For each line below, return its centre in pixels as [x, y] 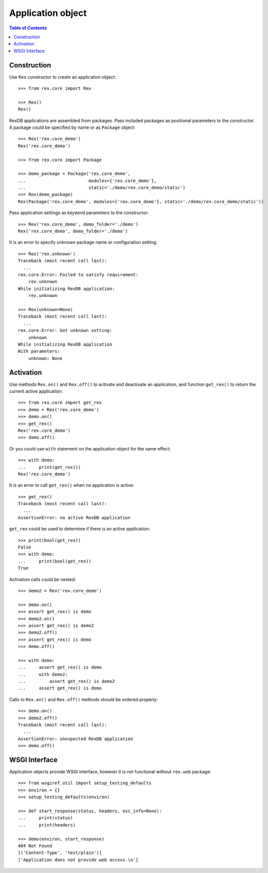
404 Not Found [35, 846]
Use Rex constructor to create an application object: [63, 77]
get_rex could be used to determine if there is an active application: [80, 529]
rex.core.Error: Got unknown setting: [65, 330]
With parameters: [39, 351]
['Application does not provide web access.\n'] [78, 860]
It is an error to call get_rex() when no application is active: [72, 485]
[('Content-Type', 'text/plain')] [60, 853]
